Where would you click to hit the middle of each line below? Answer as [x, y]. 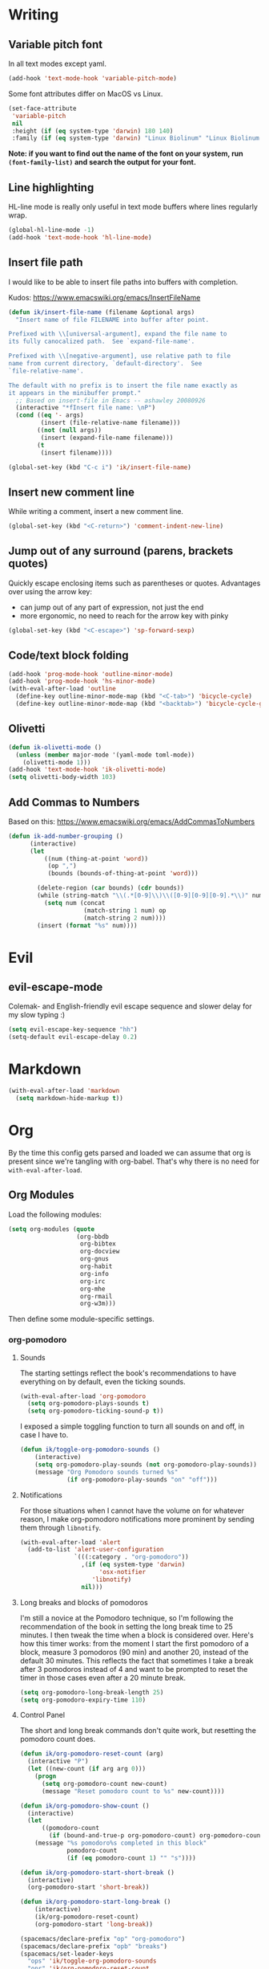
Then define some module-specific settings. [81, 1319]
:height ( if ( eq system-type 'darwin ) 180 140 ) [92, 131]
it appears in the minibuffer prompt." [75, 393]
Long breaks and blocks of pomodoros [84, 1602]
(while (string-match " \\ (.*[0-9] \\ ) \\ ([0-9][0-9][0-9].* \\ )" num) [152, 896]
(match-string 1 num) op [125, 910]
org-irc [92, 1281]
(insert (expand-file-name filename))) [107, 438]
